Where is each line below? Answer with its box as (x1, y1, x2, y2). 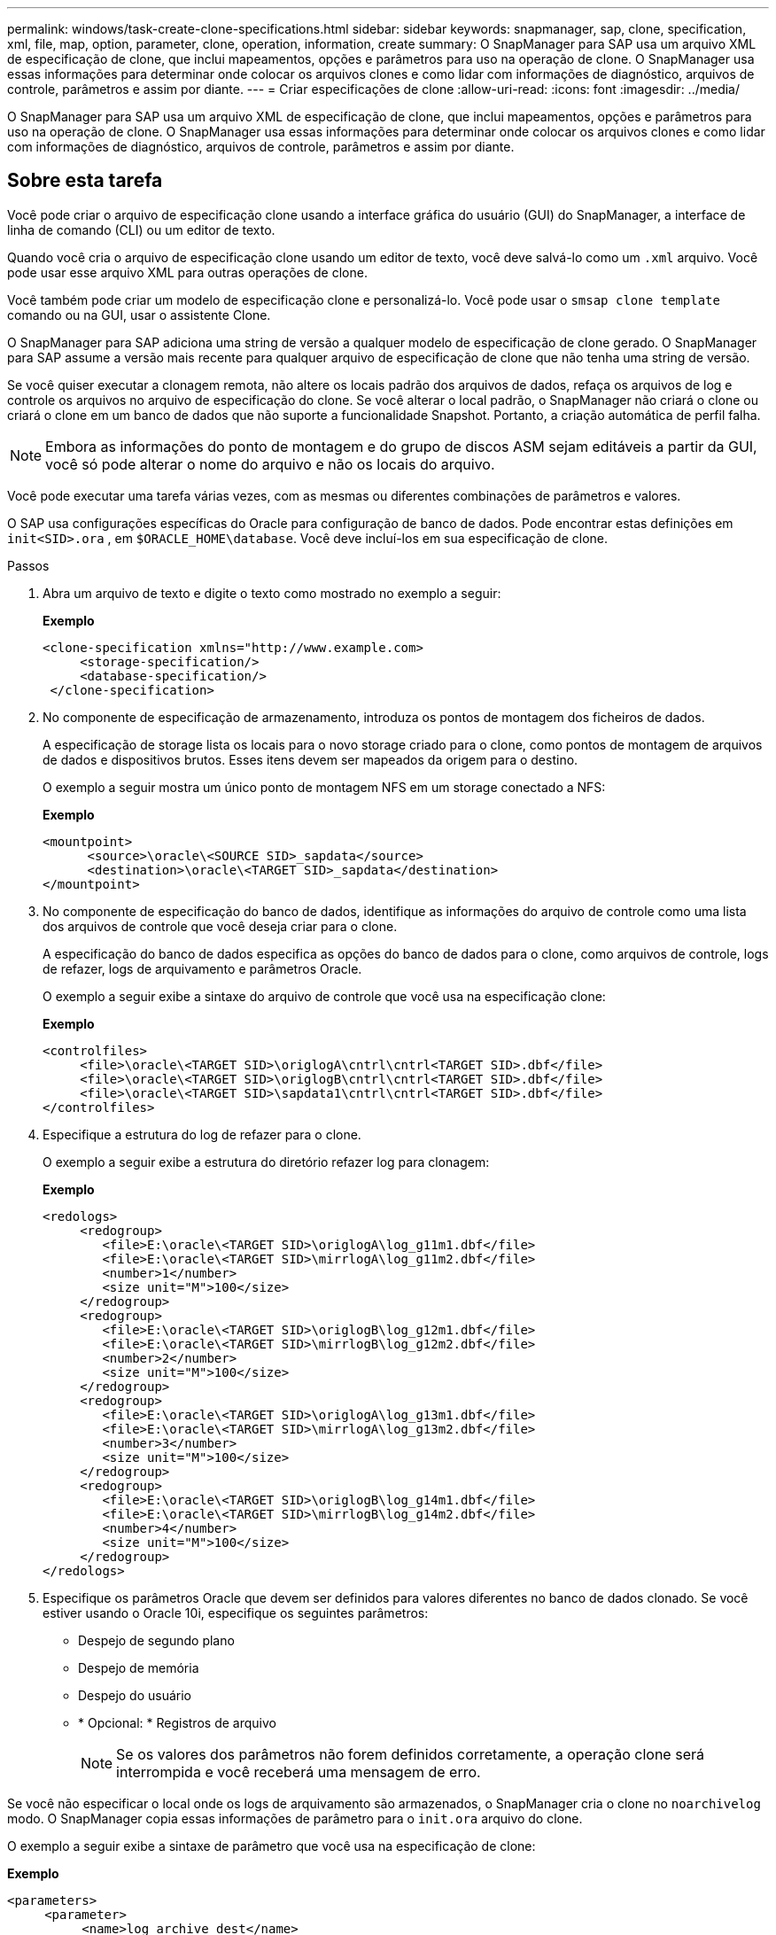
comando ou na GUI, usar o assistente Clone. (7, 307, 271, 322)
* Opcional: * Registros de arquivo (78, 1714, 276, 1730)
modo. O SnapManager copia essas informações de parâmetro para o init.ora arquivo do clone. (7, 1810, 583, 1826)
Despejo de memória (78, 1659, 199, 1675)
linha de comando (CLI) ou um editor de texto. (7, 221, 275, 237)
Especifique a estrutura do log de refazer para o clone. (43, 1126, 361, 1142)
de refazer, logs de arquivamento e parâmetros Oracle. (43, 960, 362, 976)
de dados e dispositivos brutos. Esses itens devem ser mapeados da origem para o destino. (43, 751, 578, 767)
